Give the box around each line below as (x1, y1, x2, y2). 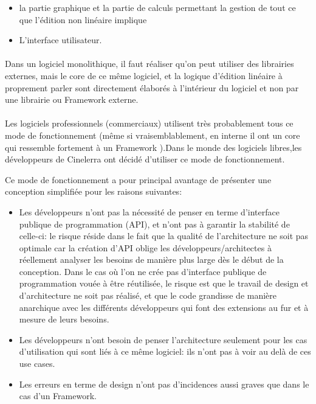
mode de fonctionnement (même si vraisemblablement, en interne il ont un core (5, 128, 300, 141)
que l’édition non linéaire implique (19, 13, 147, 26)
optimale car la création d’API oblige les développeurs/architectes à (19, 241, 272, 254)
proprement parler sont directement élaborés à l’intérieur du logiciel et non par (5, 81, 299, 94)
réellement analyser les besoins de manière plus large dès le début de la (19, 253, 284, 266)
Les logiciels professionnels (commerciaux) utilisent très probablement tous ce (5, 117, 294, 130)
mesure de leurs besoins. (19, 313, 109, 326)
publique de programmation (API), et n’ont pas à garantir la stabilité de (19, 217, 290, 230)
